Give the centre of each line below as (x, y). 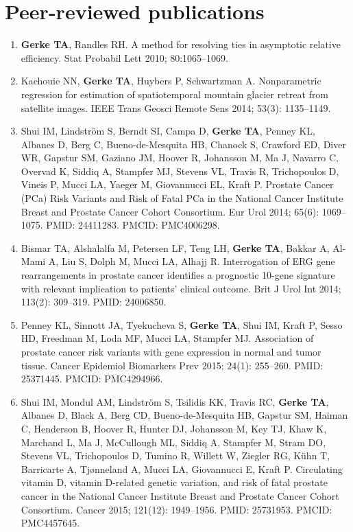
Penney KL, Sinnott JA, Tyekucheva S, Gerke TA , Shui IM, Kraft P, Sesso (182, 324)
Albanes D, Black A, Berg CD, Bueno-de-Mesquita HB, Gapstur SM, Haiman (184, 415)
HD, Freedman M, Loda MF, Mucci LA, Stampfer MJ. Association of (167, 338)
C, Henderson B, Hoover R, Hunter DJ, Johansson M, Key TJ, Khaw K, (174, 428)
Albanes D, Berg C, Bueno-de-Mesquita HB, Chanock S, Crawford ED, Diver (183, 144)
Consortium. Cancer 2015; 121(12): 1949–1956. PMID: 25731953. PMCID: (176, 509)
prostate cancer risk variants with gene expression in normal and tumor (171, 351)
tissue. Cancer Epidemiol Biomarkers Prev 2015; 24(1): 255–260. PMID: (172, 365)
